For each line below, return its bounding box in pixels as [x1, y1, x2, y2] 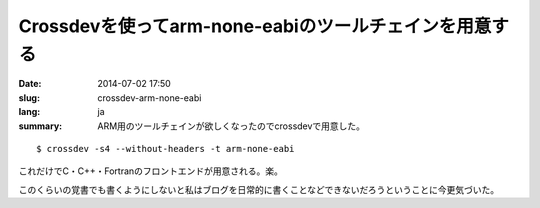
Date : [18, 78, 42, 90]
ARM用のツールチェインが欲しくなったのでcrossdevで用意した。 [97, 120, 365, 132]
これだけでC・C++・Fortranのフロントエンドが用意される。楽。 [18, 165, 284, 177]
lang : [18, 106, 41, 118]
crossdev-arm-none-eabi [97, 91, 202, 104]
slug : [18, 91, 40, 104]
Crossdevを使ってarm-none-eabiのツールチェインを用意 [18, 15, 492, 37]
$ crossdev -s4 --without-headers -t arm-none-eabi [36, 143, 295, 154]
